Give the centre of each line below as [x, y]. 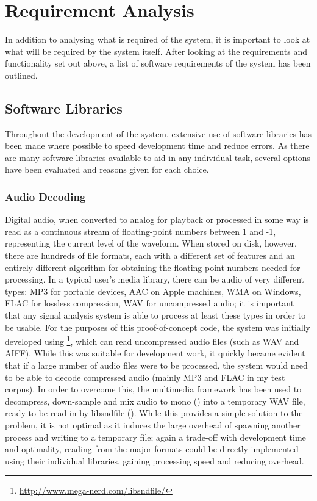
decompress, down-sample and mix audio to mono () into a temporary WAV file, [155, 401]
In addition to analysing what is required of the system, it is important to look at [158, 39]
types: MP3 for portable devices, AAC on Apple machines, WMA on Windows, [153, 291]
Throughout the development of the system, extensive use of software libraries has [158, 133]
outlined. [21, 75]
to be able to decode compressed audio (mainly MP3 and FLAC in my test [145, 377]
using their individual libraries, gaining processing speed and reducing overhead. [155, 460]
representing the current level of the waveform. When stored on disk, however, [151, 243]
